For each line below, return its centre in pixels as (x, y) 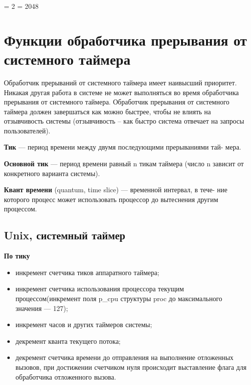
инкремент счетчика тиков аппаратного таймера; (87, 272)
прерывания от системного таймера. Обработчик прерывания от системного (117, 102)
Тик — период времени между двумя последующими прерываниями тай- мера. (123, 147)
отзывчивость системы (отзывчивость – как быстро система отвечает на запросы (124, 121)
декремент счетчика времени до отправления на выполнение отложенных (125, 357)
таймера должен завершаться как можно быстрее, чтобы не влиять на (108, 111)
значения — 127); (42, 308)
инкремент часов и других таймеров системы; (84, 324)
